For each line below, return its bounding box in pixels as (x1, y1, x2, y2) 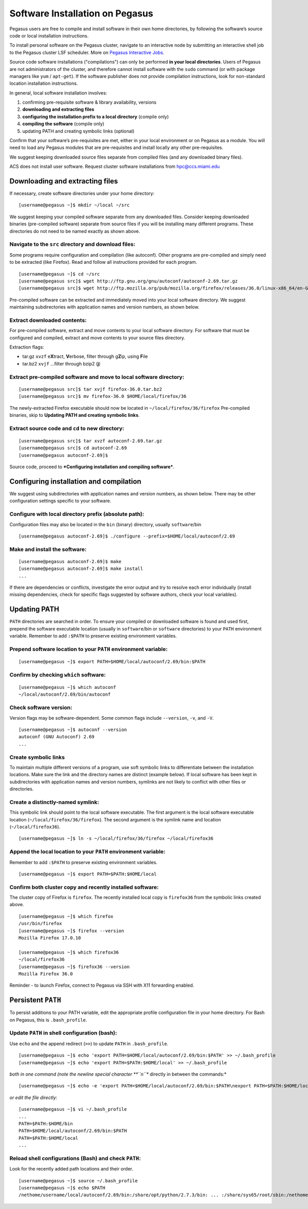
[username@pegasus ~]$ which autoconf (18, 684, 117, 690)
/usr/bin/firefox (18, 920, 62, 927)
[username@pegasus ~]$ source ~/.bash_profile (18, 1178, 138, 1183)
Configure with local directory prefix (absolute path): (9, 511, 144, 518)
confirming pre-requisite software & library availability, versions (22, 99, 157, 105)
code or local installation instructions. (9, 32, 89, 39)
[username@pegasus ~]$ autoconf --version (18, 726, 127, 733)
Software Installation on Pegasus (9, 8, 153, 19)
